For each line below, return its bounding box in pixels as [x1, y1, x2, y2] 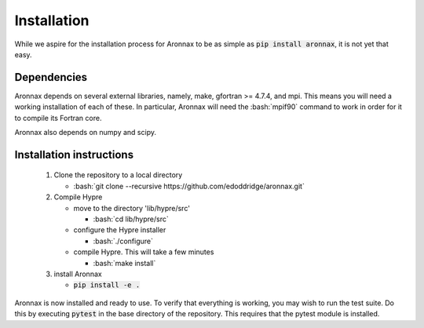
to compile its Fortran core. [14, 113, 102, 122]
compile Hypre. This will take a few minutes [73, 247, 214, 257]
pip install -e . [73, 281, 141, 290]
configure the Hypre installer [73, 225, 166, 235]
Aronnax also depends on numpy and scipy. [14, 128, 157, 137]
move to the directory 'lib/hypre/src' [73, 203, 190, 213]
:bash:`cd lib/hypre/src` [93, 214, 169, 224]
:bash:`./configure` [93, 236, 153, 246]
